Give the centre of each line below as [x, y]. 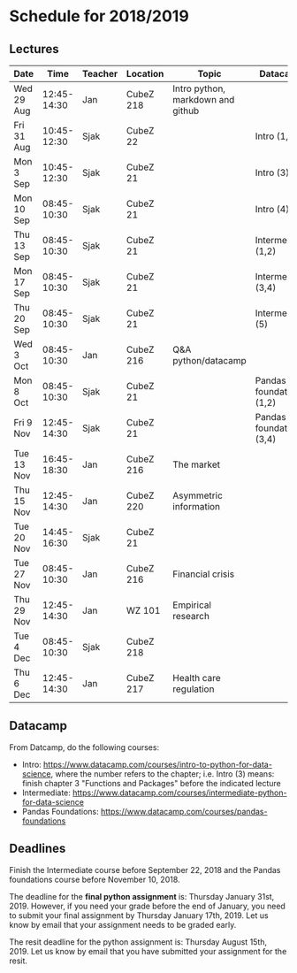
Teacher [100, 74]
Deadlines [38, 849]
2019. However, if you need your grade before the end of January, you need [147, 906]
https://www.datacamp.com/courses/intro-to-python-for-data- [157, 764]
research [191, 616]
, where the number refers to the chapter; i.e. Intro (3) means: [163, 774]
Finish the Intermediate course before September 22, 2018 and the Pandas [145, 870]
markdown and [203, 100]
